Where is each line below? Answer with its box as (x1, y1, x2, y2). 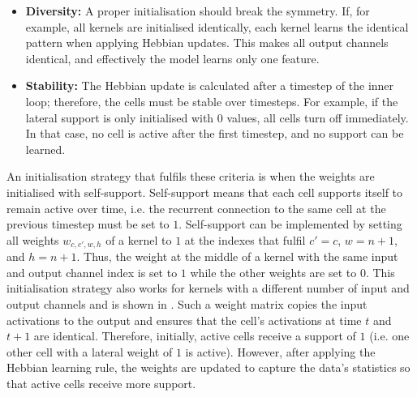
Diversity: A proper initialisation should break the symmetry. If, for (25, 2, 370, 19)
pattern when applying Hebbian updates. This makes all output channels (25, 34, 389, 51)
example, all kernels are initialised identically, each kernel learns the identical (25, 18, 409, 35)
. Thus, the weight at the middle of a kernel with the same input (76, 248, 398, 265)
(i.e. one (369, 327, 410, 344)
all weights (6, 231, 59, 248)
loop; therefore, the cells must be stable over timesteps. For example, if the (25, 92, 398, 109)
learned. (25, 140, 66, 157)
